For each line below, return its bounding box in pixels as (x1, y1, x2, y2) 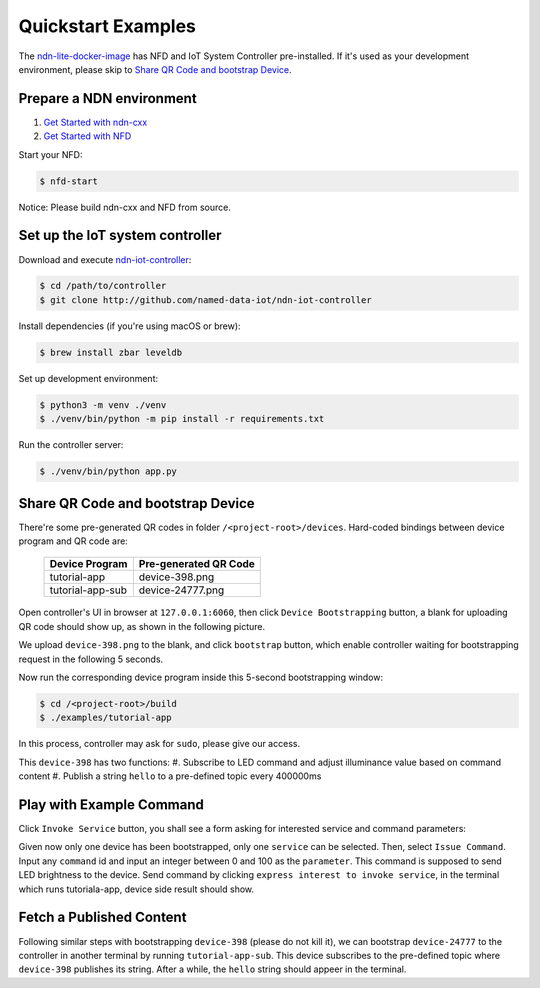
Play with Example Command (18, 796, 204, 813)
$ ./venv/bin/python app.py (39, 466, 177, 477)
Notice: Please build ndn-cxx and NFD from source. (18, 201, 232, 213)
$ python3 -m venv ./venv (39, 399, 167, 410)
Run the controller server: (18, 439, 124, 451)
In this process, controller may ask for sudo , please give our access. (18, 738, 300, 750)
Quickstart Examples (18, 15, 197, 37)
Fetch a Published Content (18, 909, 187, 926)
